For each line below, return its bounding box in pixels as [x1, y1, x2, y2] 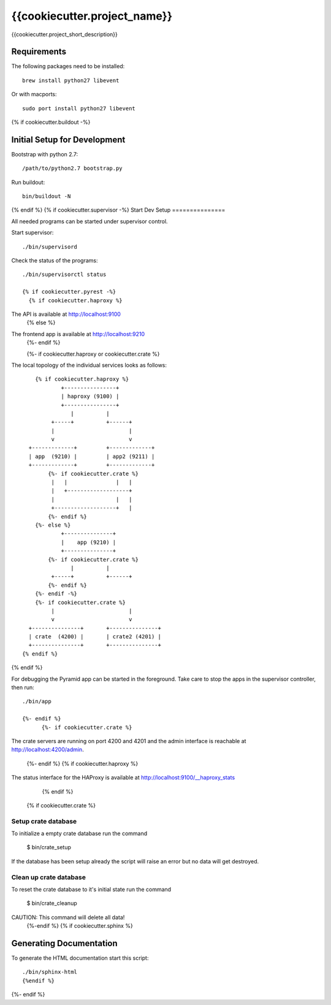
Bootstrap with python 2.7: [11, 150, 78, 158]
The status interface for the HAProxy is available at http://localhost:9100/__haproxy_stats [11, 774, 235, 781]
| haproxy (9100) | [61, 393, 120, 400]
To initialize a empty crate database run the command [11, 830, 148, 837]
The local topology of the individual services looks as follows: [11, 361, 167, 369]
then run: [11, 684, 35, 691]
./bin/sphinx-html [22, 969, 78, 976]
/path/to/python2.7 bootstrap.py [22, 165, 123, 172]
